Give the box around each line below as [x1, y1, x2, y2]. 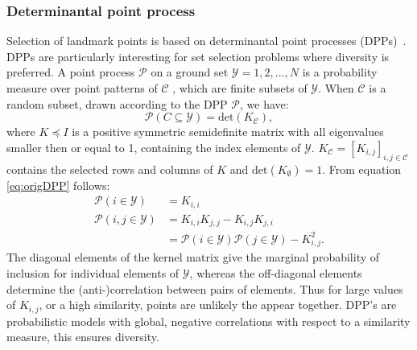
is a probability [302, 64, 378, 80]
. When [318, 80, 354, 96]
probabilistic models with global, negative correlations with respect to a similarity [6, 312, 411, 329]
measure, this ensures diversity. [6, 328, 159, 345]
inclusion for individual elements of [6, 265, 180, 281]
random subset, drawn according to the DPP [6, 95, 228, 112]
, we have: [240, 95, 289, 112]
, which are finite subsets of [172, 80, 308, 96]
